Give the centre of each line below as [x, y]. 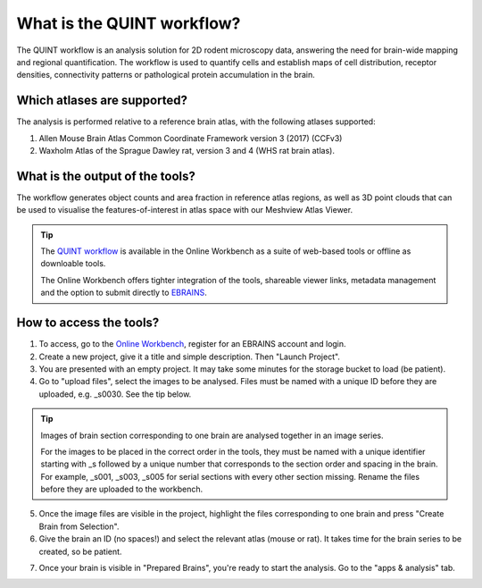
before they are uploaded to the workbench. [122, 489]
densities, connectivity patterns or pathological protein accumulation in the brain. [166, 75]
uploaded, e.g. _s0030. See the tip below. [115, 394]
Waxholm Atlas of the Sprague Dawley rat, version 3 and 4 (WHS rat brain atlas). [187, 151]
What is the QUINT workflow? [129, 23]
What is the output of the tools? [106, 176]
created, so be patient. [80, 551]
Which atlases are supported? [102, 101]
